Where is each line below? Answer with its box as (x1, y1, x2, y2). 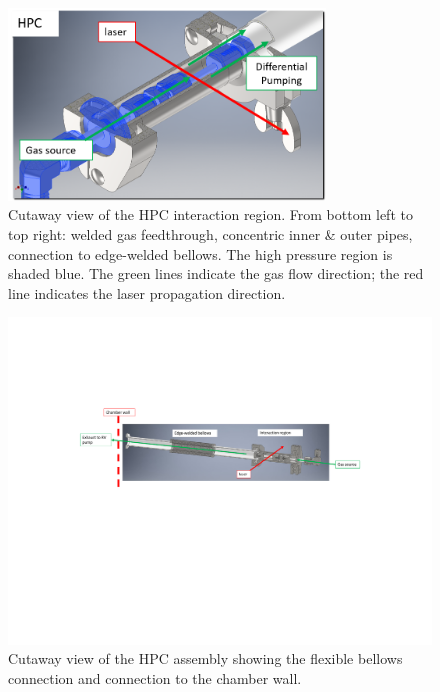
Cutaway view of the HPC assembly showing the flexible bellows (8, 648, 403, 669)
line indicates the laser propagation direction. (8, 282, 286, 303)
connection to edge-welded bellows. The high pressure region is (8, 243, 393, 264)
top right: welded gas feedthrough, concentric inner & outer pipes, (8, 223, 413, 244)
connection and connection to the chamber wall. (8, 668, 302, 689)
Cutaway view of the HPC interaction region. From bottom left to (8, 204, 413, 225)
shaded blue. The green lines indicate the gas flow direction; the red (8, 263, 424, 284)
